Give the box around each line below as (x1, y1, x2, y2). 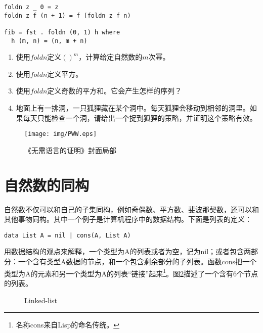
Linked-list (24, 295, 57, 305)
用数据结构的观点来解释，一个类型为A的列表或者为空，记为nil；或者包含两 (4, 246, 251, 257)
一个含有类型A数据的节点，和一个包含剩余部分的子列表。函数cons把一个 (18, 256, 257, 267)
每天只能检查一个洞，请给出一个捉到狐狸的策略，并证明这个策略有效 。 (23, 112, 257, 123)
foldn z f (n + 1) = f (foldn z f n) (4, 12, 131, 19)
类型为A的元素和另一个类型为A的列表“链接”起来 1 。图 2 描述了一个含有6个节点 (4, 266, 258, 278)
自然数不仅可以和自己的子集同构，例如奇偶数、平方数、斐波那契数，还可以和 (4, 204, 259, 214)
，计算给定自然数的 (78, 52, 143, 62)
